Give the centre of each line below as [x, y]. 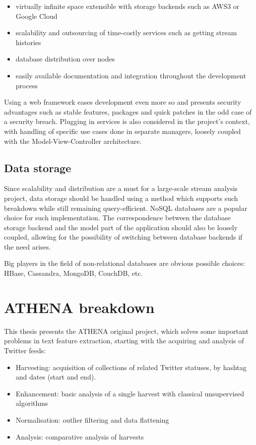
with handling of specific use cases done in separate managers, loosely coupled [123, 131]
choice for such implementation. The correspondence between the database [117, 218]
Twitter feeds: [25, 350]
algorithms [32, 403]
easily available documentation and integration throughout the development [131, 75]
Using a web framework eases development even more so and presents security [123, 102]
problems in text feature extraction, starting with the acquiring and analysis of [124, 341]
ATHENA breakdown [79, 307]
